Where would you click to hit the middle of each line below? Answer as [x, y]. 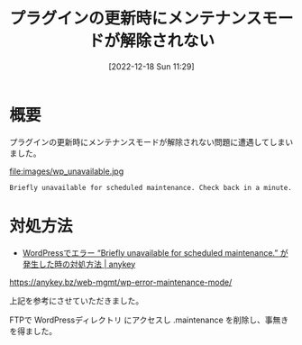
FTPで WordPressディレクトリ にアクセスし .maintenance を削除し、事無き [149, 320]
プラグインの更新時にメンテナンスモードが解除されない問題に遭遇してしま [147, 141]
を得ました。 [33, 331]
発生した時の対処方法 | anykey [79, 264]
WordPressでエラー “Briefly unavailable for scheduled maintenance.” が [155, 252]
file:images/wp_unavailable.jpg [67, 171]
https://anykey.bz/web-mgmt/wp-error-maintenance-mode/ [121, 282]
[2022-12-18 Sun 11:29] [151, 66]
